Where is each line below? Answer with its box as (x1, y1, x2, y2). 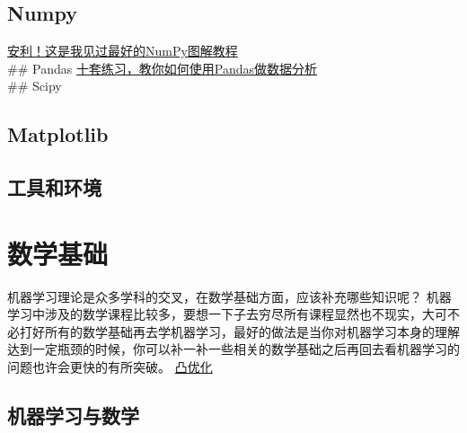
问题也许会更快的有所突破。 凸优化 (7, 358, 213, 376)
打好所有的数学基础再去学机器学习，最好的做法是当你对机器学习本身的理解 (19, 322, 460, 340)
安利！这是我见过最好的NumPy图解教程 (7, 41, 238, 60)
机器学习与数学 (7, 402, 139, 429)
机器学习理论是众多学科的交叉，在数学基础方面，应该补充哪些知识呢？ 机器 (7, 287, 452, 305)
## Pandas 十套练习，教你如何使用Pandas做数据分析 (7, 58, 318, 77)
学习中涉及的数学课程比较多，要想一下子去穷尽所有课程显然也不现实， (7, 305, 422, 323)
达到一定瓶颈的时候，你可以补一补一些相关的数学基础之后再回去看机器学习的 (7, 340, 460, 358)
